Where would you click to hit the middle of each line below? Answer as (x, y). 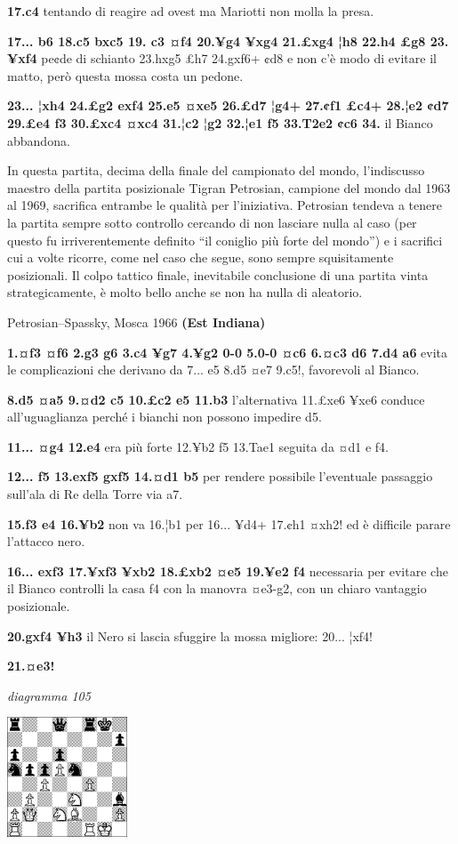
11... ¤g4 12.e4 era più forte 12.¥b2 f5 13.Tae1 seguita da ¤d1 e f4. (198, 446)
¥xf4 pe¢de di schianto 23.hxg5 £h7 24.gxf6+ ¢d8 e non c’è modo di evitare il (222, 58)
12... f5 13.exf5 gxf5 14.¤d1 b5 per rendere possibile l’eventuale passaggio (220, 476)
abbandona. (39, 140)
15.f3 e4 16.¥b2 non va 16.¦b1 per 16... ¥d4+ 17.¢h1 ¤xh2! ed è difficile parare (229, 523)
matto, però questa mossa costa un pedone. (125, 75)
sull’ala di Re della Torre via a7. (95, 494)
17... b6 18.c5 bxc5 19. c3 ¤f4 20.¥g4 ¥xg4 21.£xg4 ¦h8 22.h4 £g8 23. (228, 40)
